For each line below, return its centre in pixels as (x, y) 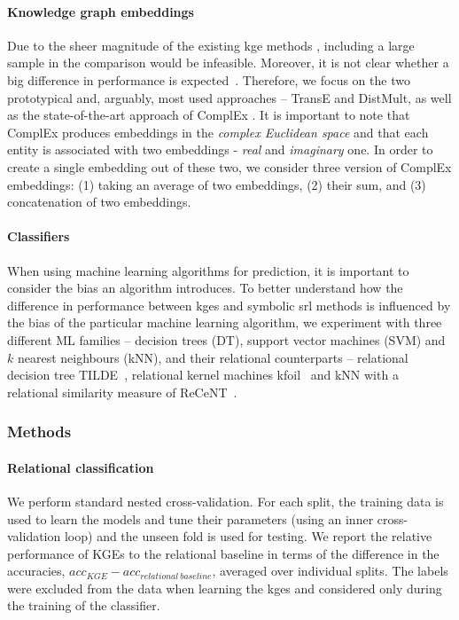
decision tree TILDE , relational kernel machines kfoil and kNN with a (203, 375)
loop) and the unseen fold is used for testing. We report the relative (248, 536)
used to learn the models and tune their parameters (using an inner (191, 518)
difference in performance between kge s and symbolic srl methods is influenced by (229, 305)
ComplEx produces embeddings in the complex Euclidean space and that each (218, 132)
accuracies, (36, 571)
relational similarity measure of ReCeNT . (122, 392)
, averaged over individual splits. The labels (330, 571)
